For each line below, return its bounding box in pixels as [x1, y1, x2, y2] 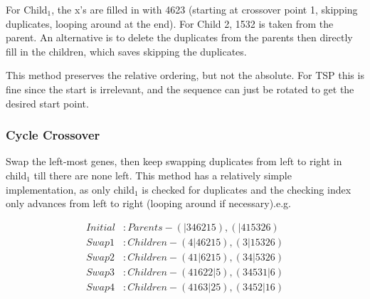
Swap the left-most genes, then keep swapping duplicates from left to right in [6, 154, 342, 169]
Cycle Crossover [6, 126, 100, 144]
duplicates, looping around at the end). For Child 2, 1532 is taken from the [6, 16, 334, 31]
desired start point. [6, 95, 89, 110]
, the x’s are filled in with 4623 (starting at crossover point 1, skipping [51, 2, 358, 16]
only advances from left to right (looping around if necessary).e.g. [6, 196, 291, 211]
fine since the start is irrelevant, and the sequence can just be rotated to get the [6, 81, 354, 96]
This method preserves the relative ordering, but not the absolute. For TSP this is [6, 68, 364, 83]
